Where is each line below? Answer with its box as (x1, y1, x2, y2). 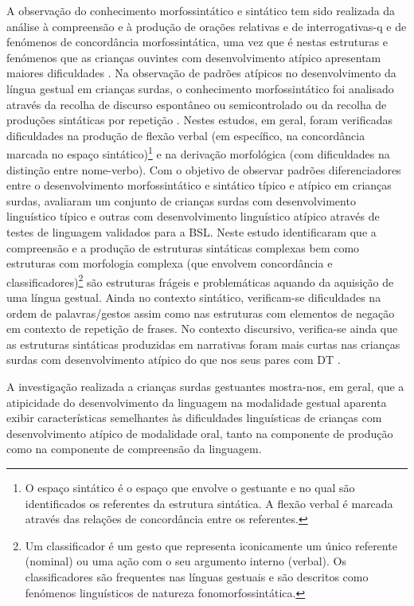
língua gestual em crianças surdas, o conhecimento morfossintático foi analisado (6, 80, 394, 96)
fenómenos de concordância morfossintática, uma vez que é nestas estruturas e (6, 33, 388, 50)
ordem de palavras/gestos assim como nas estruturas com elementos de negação (6, 304, 395, 321)
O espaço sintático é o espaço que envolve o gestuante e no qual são (25, 479, 355, 495)
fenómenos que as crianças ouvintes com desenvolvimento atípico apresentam (6, 49, 381, 65)
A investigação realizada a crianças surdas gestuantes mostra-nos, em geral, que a (6, 377, 404, 394)
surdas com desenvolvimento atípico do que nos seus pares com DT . (6, 351, 341, 368)
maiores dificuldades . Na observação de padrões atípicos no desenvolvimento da (6, 65, 396, 81)
